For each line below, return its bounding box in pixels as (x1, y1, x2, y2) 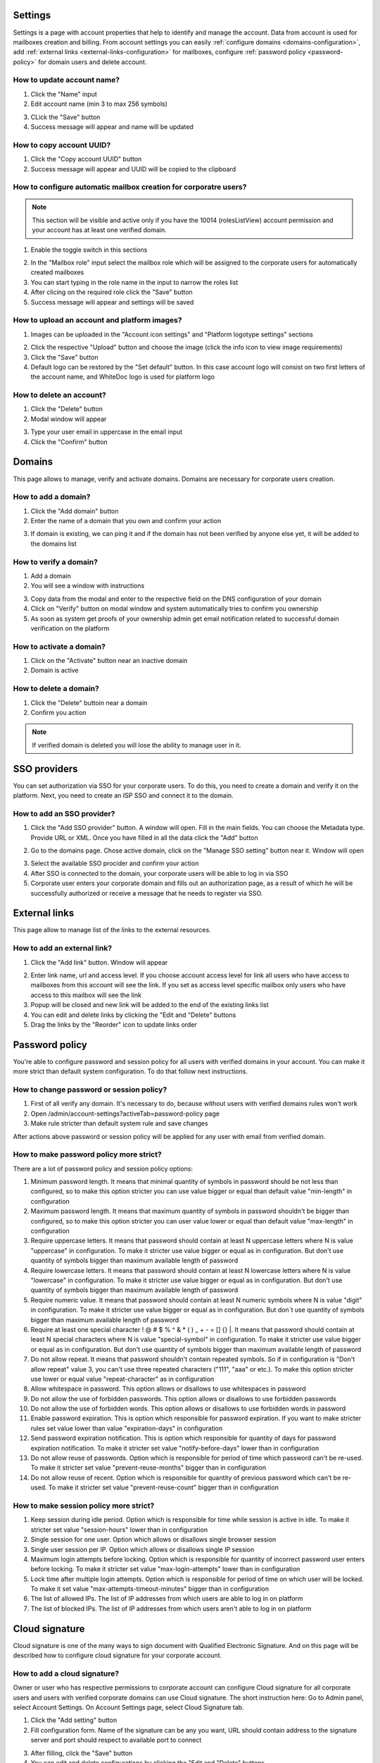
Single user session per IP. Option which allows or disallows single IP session (30, 1545, 255, 1554)
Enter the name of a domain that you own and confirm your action (30, 517, 222, 525)
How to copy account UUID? (13, 140, 111, 150)
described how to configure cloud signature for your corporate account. (13, 1651, 222, 1660)
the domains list (30, 539, 77, 548)
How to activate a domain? (13, 642, 106, 652)
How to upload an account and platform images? (13, 315, 182, 325)
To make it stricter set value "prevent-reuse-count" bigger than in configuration (48, 1483, 279, 1491)
